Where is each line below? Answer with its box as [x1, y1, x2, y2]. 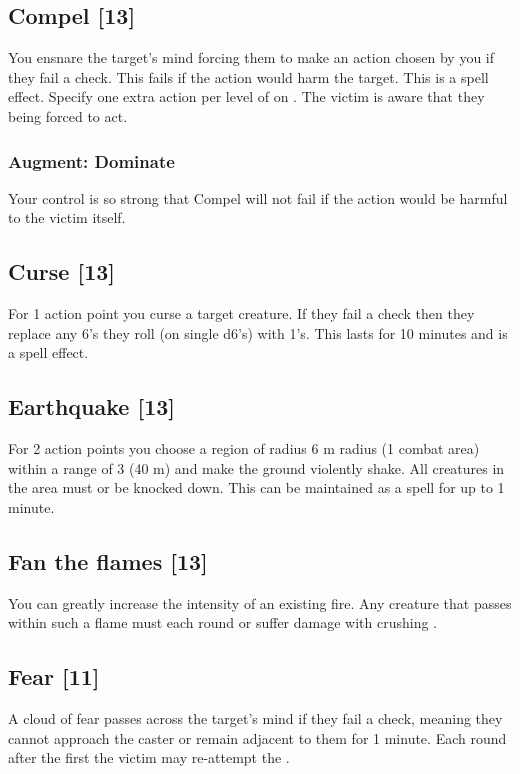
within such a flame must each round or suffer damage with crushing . [8, 612, 438, 633]
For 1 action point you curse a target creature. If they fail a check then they [8, 303, 475, 324]
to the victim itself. [8, 207, 126, 228]
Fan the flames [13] [8, 545, 208, 576]
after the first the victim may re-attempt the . [8, 747, 290, 768]
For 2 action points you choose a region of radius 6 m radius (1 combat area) [8, 438, 480, 459]
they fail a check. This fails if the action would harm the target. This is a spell [8, 66, 489, 87]
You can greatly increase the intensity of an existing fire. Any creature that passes [8, 592, 512, 613]
